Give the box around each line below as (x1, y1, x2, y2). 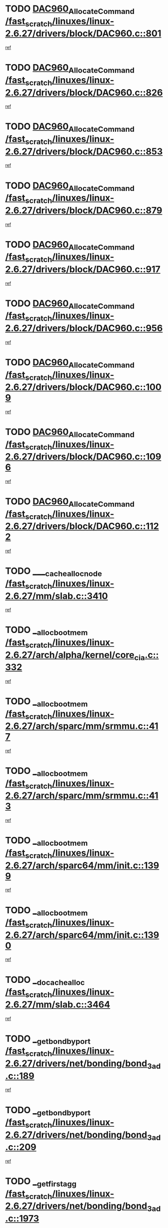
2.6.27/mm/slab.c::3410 (5, 590, 108, 601)
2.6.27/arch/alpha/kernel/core (5, 649, 134, 661)
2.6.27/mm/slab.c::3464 (5, 998, 110, 1010)
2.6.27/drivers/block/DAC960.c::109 (5, 451, 161, 463)
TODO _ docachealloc (5, 974, 85, 987)
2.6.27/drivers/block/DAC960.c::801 (5, 28, 161, 39)
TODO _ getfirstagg (5, 1176, 76, 1188)
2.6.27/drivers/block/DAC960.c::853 (5, 146, 163, 157)
